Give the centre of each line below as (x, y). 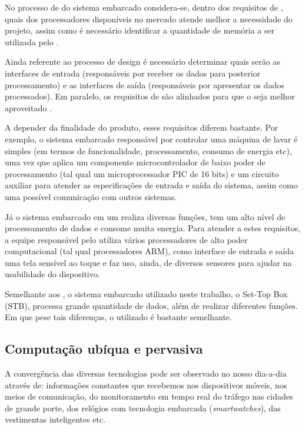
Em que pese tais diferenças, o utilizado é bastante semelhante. (118, 317)
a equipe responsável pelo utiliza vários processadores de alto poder (126, 239)
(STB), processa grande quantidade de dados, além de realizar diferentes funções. (151, 305)
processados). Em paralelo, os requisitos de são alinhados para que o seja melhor (150, 96)
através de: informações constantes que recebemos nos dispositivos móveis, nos (146, 385)
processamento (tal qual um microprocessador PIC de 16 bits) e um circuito (142, 173)
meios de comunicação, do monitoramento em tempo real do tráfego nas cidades (149, 396)
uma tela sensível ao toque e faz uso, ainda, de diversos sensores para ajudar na (148, 262)
